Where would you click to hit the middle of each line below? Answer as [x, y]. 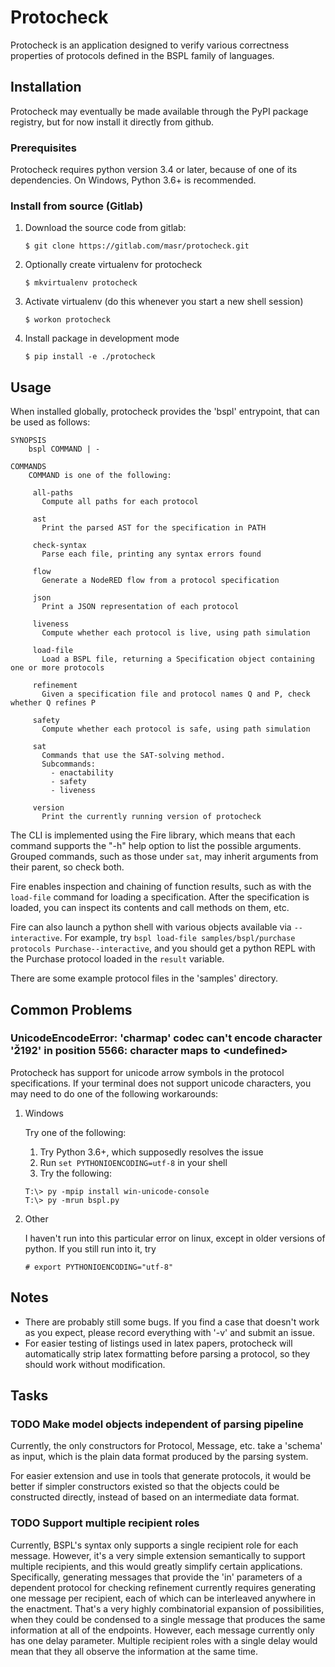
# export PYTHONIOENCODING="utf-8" [99, 1267]
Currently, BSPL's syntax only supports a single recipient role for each [154, 1545]
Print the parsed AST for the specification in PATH [154, 528]
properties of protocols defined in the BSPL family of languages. [142, 55]
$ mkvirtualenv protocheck [81, 283]
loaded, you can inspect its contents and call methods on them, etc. [150, 908]
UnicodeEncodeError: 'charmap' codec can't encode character [166, 1038]
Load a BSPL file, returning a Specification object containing [178, 659]
